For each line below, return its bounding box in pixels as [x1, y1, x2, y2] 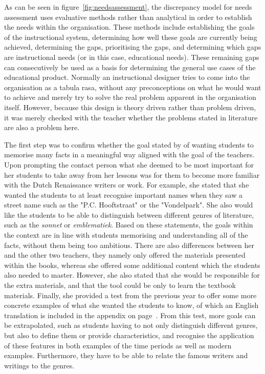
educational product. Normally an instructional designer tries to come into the [4, 72, 250, 82]
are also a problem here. [4, 122, 80, 133]
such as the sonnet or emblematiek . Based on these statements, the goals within [4, 219, 253, 230]
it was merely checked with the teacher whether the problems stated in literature [4, 112, 258, 122]
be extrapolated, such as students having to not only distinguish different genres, [4, 320, 258, 330]
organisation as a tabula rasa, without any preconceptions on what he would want [4, 81, 261, 92]
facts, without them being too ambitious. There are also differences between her [4, 239, 254, 250]
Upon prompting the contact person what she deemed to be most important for [4, 159, 254, 170]
